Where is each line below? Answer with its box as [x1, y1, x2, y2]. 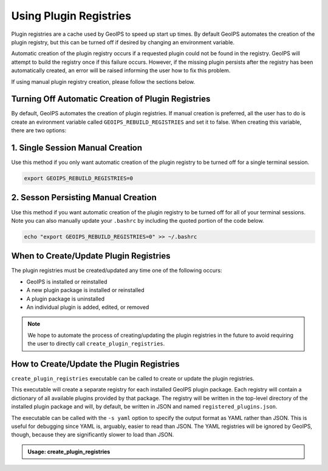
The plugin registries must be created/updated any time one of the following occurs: [11, 267, 222, 274]
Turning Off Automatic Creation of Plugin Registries [11, 94, 211, 104]
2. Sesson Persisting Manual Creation [11, 192, 157, 203]
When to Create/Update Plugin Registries [11, 251, 171, 261]
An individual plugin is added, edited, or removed [26, 303, 149, 311]
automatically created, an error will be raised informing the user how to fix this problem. [11, 67, 231, 74]
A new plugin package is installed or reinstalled [26, 286, 145, 294]
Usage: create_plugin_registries [27, 448, 111, 455]
